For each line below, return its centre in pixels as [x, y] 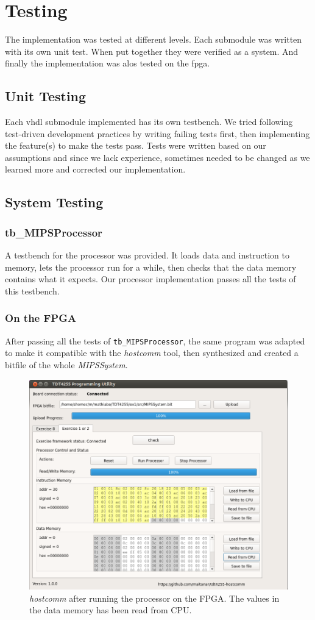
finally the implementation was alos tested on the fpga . [108, 63]
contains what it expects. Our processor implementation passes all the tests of [150, 279]
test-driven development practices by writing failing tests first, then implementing [157, 133]
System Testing [54, 202]
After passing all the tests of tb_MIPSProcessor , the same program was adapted [155, 340]
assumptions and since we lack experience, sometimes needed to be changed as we [157, 157]
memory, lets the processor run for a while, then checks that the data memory [151, 267]
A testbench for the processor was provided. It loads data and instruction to [147, 255]
